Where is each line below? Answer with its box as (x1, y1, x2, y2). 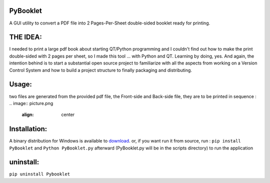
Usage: (9, 80, 32, 88)
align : (21, 111, 34, 117)
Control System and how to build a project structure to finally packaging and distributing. (9, 67, 192, 73)
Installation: (9, 125, 47, 133)
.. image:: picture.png (9, 100, 53, 106)
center (61, 111, 75, 117)
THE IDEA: (9, 33, 42, 41)
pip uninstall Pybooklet (9, 171, 70, 177)
